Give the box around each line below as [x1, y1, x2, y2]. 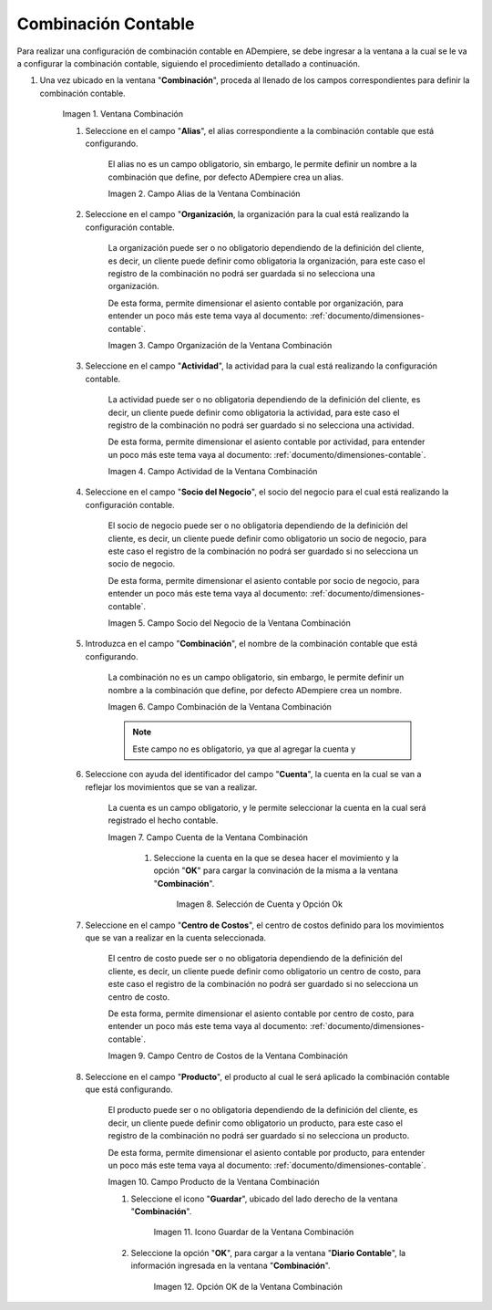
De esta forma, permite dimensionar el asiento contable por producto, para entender [108, 1147, 425, 1158]
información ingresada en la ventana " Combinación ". [130, 1260, 332, 1272]
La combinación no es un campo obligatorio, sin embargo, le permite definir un [108, 671, 405, 683]
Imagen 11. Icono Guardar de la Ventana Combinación [153, 1227, 354, 1238]
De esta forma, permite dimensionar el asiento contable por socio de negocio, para [108, 575, 420, 586]
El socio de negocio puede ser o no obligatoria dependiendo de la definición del [108, 520, 409, 531]
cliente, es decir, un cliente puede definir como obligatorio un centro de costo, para [108, 965, 421, 976]
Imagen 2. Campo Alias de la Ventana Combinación [108, 188, 301, 200]
